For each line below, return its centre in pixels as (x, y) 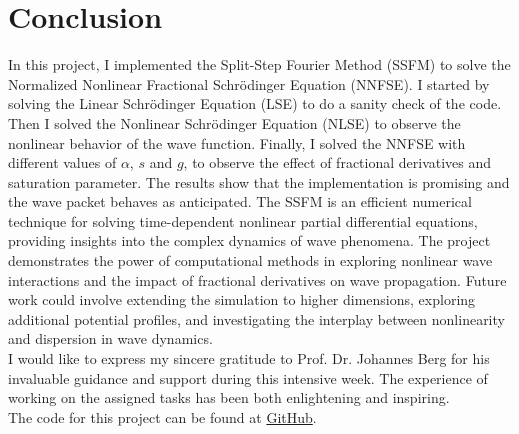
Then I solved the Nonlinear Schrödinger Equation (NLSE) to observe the (234, 122)
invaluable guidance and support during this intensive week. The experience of (248, 377)
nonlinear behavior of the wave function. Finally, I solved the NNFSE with (237, 142)
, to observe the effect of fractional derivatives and (337, 162)
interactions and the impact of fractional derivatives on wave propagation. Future (257, 279)
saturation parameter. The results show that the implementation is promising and (259, 181)
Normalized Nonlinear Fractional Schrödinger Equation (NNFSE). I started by (249, 83)
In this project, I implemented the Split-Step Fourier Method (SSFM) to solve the (259, 64)
